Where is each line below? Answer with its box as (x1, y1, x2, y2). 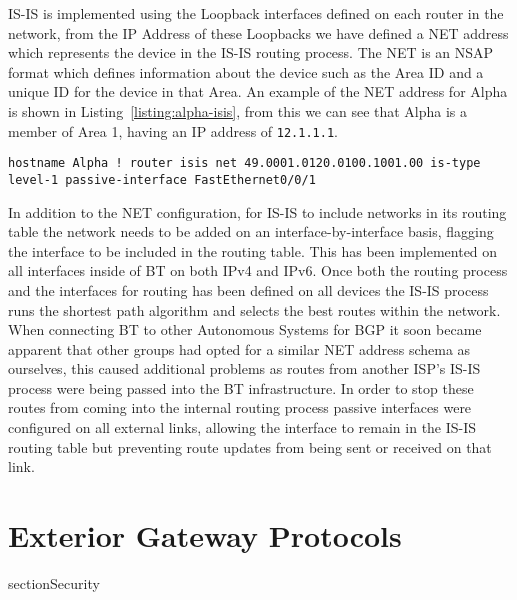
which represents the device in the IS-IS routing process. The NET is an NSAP (8, 42, 494, 63)
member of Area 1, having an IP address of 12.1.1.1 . (8, 120, 338, 141)
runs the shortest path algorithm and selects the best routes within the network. (8, 299, 501, 320)
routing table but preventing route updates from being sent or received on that (8, 436, 492, 457)
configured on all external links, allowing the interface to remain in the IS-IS (8, 417, 477, 438)
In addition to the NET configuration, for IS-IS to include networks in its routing (8, 201, 507, 222)
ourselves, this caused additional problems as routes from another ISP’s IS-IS (8, 358, 481, 379)
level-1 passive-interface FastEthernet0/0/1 (8, 172, 316, 187)
